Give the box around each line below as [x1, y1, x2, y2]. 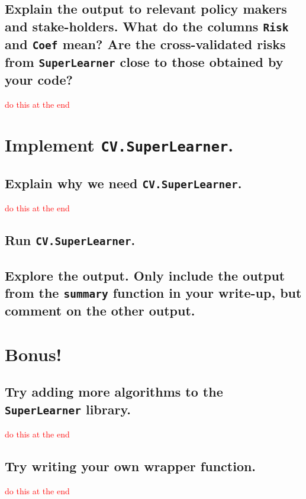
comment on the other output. [5, 301, 195, 320]
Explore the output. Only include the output [5, 266, 285, 284]
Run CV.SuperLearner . [5, 231, 136, 249]
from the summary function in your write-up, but [5, 284, 302, 302]
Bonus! [5, 342, 62, 366]
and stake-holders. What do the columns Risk [5, 17, 289, 35]
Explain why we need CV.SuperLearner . [5, 173, 242, 192]
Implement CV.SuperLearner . [5, 133, 234, 157]
